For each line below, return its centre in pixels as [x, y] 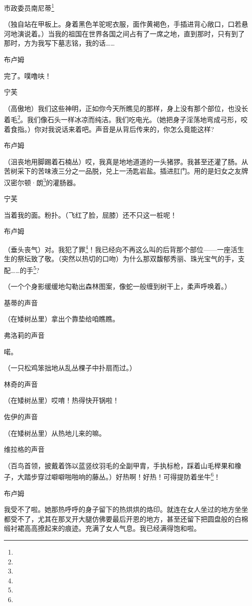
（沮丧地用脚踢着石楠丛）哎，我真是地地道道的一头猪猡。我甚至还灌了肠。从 [126, 161]
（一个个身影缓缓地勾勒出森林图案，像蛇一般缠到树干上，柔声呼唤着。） [118, 286]
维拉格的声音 [24, 449]
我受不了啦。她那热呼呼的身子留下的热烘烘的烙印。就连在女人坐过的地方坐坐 [126, 509]
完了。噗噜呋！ [28, 75]
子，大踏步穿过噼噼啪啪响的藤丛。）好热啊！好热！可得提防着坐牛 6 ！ [112, 476]
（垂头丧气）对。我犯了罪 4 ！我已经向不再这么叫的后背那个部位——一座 [117, 248]
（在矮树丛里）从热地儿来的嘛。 [55, 433]
